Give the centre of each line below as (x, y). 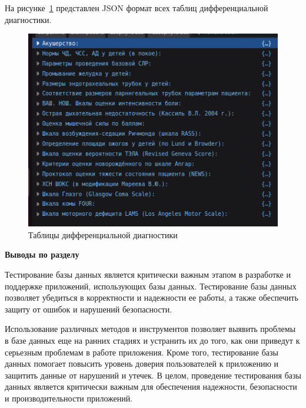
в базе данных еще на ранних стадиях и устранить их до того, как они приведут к (152, 340)
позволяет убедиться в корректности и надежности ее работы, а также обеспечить (152, 297)
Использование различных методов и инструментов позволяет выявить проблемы (150, 329)
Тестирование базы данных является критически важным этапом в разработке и (148, 274)
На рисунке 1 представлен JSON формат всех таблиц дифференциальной (137, 8)
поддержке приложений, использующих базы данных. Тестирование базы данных (151, 286)
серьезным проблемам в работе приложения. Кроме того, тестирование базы (142, 352)
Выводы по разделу (42, 254)
